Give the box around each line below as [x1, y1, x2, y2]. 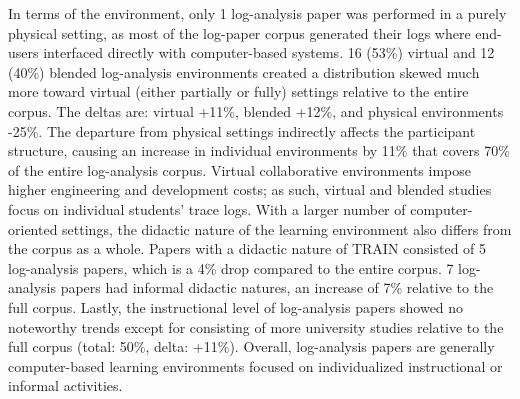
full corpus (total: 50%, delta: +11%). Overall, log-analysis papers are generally [8, 336, 495, 357]
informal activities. [8, 375, 123, 396]
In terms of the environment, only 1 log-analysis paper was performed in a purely [8, 3, 507, 23]
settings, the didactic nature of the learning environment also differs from [62, 218, 512, 239]
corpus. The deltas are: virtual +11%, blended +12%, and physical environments [8, 100, 504, 121]
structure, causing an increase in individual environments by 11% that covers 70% [8, 140, 510, 161]
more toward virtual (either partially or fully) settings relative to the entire [8, 81, 469, 102]
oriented [8, 218, 58, 239]
